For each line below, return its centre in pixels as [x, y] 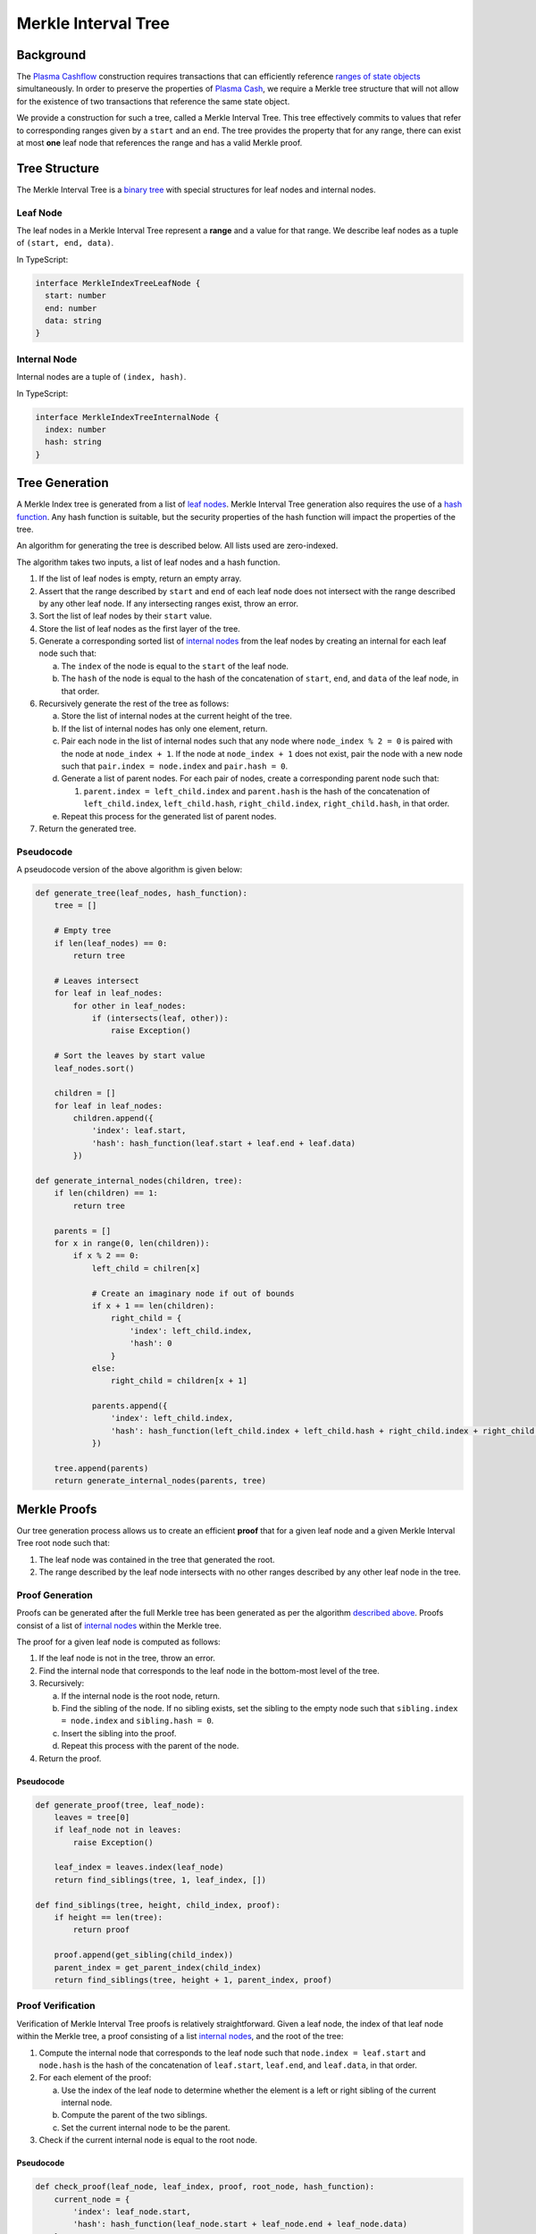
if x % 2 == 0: [106, 1256]
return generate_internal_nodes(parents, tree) [160, 1481]
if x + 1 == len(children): [153, 1306]
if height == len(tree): [109, 1918]
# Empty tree [83, 931]
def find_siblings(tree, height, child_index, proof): [158, 1905]
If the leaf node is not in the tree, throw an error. [127, 1659]
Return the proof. [70, 1758]
